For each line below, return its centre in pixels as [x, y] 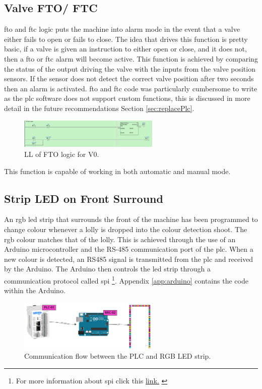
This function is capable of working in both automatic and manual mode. [117, 171]
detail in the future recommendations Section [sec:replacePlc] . [99, 108]
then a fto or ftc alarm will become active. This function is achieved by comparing [131, 58]
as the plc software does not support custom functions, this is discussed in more [127, 98]
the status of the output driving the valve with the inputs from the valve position [130, 68]
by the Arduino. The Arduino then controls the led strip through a [107, 269]
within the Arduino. [35, 290]
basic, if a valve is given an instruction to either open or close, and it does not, [125, 49]
